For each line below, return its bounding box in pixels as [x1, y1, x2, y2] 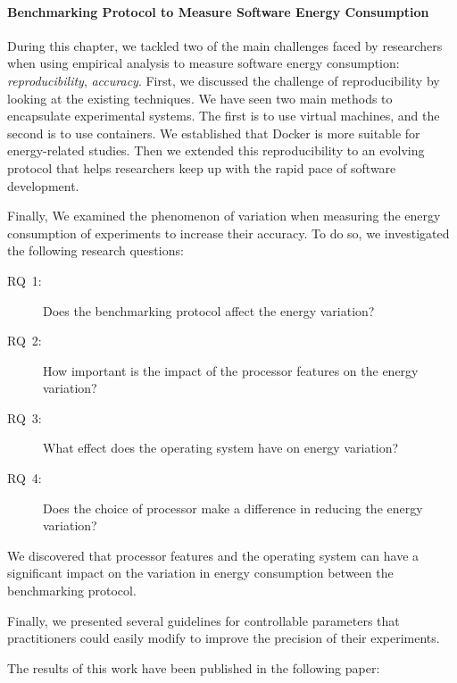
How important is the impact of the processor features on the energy [43, 361, 419, 379]
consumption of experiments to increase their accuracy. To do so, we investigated [7, 223, 450, 242]
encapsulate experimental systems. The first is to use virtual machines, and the [7, 106, 440, 125]
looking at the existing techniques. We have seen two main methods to [7, 88, 393, 107]
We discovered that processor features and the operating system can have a [7, 546, 420, 564]
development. [7, 176, 79, 195]
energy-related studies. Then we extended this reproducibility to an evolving [7, 141, 425, 160]
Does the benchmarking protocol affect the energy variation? [43, 301, 375, 320]
